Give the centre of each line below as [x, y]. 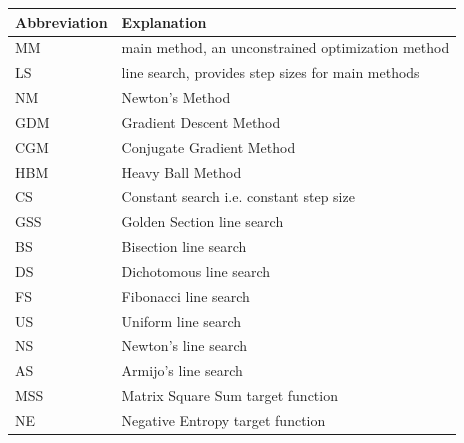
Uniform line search [181, 320]
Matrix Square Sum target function [229, 395]
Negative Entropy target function [223, 420]
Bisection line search [184, 246]
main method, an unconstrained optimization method [285, 47]
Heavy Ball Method [181, 171]
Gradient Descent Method [201, 121]
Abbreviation [61, 21]
